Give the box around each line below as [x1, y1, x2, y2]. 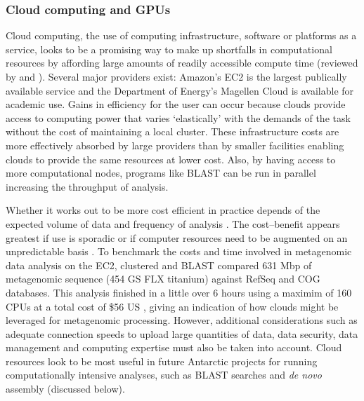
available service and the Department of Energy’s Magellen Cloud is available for [6, 83, 354, 97]
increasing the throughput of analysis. [6, 179, 169, 193]
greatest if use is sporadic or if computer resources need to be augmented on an [6, 230, 348, 245]
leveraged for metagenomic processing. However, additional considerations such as [6, 313, 358, 327]
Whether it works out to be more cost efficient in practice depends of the [6, 203, 320, 217]
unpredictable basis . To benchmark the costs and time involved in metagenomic [6, 244, 352, 259]
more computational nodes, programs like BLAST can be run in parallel [6, 165, 316, 180]
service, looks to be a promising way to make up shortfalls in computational [6, 41, 332, 56]
